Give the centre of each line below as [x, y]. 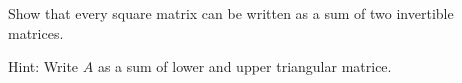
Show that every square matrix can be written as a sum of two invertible [231, 13]
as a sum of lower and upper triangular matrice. [244, 66]
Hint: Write [43, 66]
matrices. [36, 32]
